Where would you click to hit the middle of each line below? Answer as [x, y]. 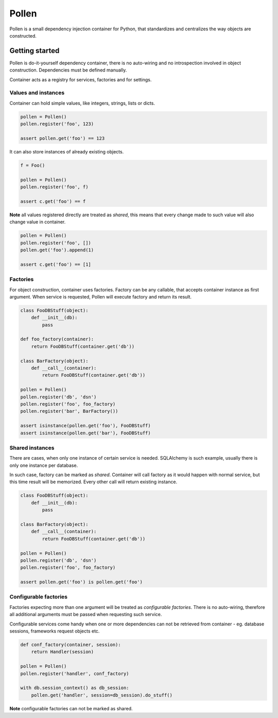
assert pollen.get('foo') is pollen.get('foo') [81, 582]
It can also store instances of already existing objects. [67, 151]
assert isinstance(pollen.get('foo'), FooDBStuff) [86, 426]
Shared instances [32, 448]
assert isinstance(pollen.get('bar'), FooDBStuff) [86, 433]
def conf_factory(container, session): [71, 644]
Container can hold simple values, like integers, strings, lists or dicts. [82, 103]
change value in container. [38, 222]
